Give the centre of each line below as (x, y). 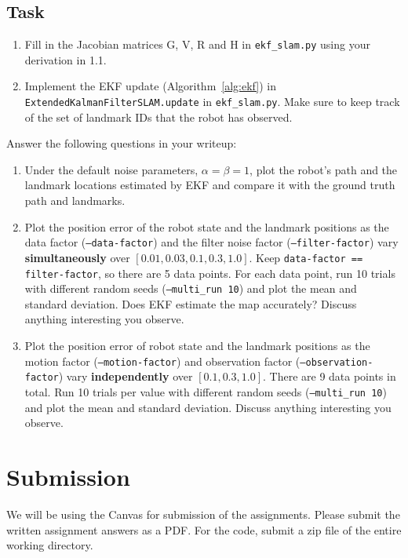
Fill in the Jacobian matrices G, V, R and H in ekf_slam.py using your (197, 44)
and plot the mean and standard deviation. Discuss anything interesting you (208, 407)
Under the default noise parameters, (111, 169)
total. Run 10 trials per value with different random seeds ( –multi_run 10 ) (206, 391)
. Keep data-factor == (306, 257)
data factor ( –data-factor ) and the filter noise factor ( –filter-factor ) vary (211, 242)
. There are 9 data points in (330, 376)
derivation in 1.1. (66, 59)
